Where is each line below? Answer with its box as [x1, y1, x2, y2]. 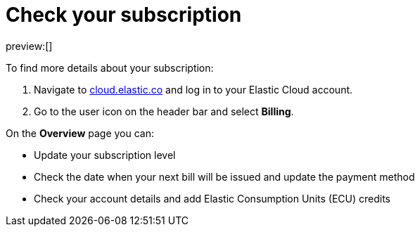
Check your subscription [6, 3, 242, 27]
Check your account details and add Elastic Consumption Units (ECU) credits [34, 192, 391, 205]
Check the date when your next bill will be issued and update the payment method [34, 170, 415, 183]
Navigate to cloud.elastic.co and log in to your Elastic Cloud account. [34, 83, 353, 96]
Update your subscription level [34, 148, 176, 161]
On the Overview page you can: [6, 127, 155, 139]
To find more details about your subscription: [6, 61, 214, 74]
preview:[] [6, 39, 53, 52]
